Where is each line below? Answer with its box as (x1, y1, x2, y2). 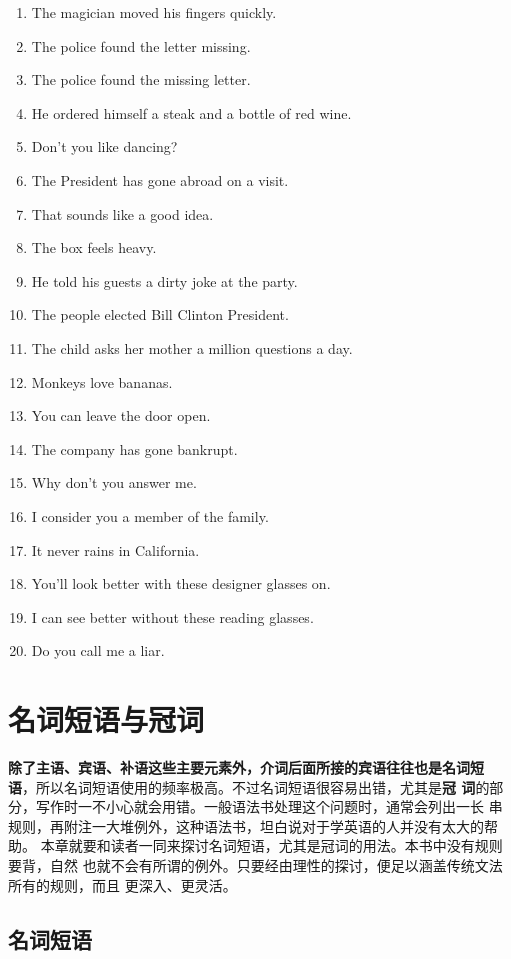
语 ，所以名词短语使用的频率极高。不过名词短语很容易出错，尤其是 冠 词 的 (8, 776, 490, 797)
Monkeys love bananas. (31, 371, 173, 392)
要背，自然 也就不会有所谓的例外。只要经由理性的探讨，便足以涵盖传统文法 (8, 854, 503, 875)
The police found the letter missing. (31, 35, 251, 56)
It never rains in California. (31, 539, 200, 560)
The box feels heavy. (31, 237, 157, 258)
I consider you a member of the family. (31, 505, 269, 526)
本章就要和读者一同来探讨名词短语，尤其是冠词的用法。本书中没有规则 (40, 835, 503, 856)
